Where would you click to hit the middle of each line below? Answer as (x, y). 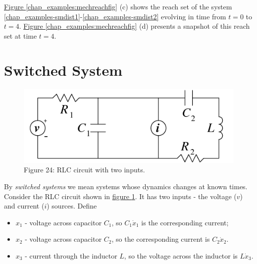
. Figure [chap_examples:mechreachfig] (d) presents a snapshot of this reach (134, 26)
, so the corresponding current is (161, 239)
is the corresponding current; (185, 222)
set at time (21, 35)
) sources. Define (72, 206)
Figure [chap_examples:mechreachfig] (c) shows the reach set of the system (118, 6)
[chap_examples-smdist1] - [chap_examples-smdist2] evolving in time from (115, 16)
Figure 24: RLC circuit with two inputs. (84, 170)
